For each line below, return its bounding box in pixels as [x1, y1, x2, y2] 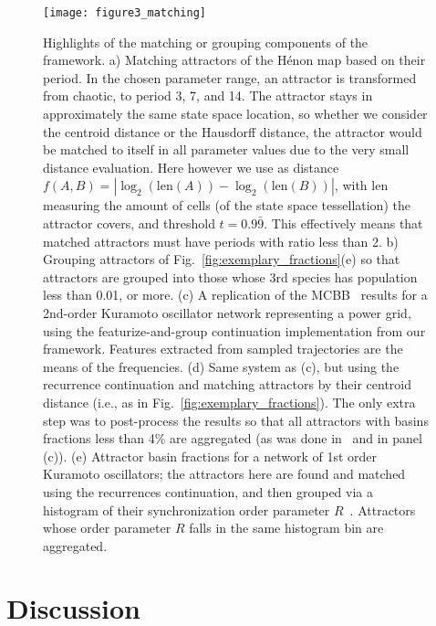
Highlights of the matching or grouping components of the [43, 32, 369, 51]
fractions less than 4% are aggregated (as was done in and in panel [43, 429, 422, 448]
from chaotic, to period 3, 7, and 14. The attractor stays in [43, 86, 373, 105]
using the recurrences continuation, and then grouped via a [43, 482, 374, 501]
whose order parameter [43, 518, 171, 537]
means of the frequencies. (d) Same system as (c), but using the [43, 356, 400, 376]
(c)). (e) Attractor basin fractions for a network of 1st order [43, 446, 378, 465]
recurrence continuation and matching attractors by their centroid [43, 375, 412, 394]
